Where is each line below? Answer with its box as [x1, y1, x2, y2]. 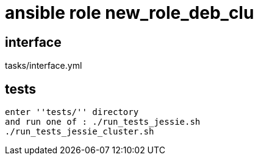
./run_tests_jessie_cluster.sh [5, 127, 154, 137]
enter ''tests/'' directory [5, 107, 139, 117]
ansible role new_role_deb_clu [5, 2, 254, 23]
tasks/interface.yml [5, 60, 82, 71]
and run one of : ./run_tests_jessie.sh [5, 117, 201, 127]
